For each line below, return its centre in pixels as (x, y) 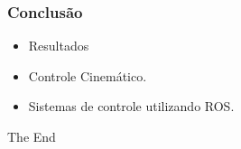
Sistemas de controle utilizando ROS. (131, 106)
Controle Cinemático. (88, 75)
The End (32, 136)
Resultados (59, 46)
